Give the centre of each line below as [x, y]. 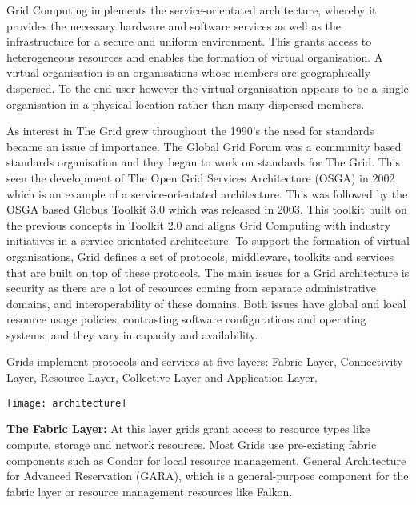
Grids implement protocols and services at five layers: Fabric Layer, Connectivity [205, 361]
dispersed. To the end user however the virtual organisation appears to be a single [208, 88]
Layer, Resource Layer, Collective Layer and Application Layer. [162, 377]
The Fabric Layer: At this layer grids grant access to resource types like [188, 429]
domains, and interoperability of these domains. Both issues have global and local [206, 303]
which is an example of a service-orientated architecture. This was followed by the [207, 193]
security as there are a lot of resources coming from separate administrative [191, 288]
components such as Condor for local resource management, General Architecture [206, 460]
